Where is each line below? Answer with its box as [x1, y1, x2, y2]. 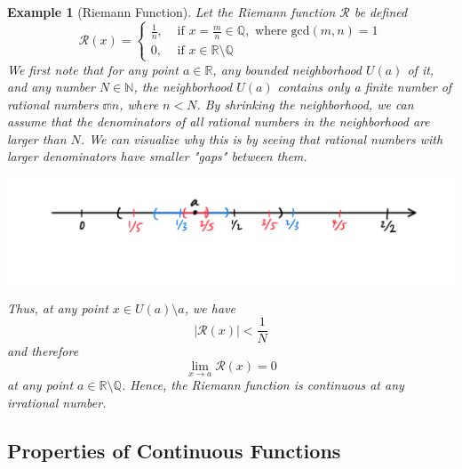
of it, [407, 60, 434, 78]
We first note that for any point [7, 60, 179, 78]
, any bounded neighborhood [212, 60, 362, 78]
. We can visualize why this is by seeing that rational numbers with [80, 129, 443, 148]
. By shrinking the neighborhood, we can [196, 94, 414, 113]
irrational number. [7, 392, 107, 411]
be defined [354, 3, 408, 20]
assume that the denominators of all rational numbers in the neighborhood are [7, 112, 430, 131]
